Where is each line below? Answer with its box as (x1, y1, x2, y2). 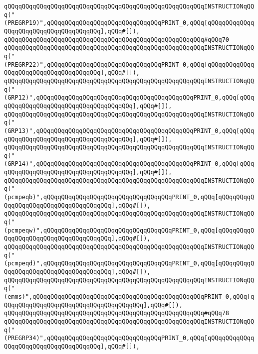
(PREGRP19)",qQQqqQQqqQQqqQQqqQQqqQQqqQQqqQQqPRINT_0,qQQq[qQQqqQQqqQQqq (4, 19, 255, 27)
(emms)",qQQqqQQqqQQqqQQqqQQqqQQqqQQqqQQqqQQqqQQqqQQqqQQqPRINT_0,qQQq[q (4, 293, 255, 300)
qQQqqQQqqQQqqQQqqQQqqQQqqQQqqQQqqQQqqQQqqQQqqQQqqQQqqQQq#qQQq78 (4, 310, 230, 317)
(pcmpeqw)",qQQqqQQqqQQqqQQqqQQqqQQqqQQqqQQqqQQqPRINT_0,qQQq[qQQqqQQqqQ (4, 227, 255, 234)
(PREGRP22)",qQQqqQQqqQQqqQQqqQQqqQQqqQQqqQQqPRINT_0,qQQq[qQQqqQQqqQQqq (4, 61, 255, 68)
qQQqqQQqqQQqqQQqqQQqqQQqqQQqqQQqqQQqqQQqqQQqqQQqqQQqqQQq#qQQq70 (4, 36, 230, 43)
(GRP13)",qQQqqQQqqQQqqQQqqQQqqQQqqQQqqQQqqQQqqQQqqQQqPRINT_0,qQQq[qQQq (4, 127, 255, 134)
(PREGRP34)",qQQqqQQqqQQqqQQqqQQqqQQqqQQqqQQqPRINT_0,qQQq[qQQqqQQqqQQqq (4, 335, 255, 342)
